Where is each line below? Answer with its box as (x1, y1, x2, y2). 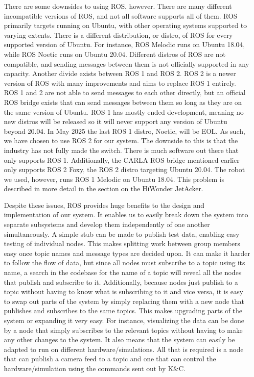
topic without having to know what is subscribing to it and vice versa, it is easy (4, 286, 243, 297)
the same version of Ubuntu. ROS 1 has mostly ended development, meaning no (4, 106, 244, 117)
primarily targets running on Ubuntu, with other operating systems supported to (4, 20, 247, 30)
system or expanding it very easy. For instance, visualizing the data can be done (4, 315, 245, 325)
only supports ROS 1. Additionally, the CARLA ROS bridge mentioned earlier (4, 154, 240, 165)
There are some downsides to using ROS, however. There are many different (4, 1, 232, 11)
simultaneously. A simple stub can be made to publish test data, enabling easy (4, 228, 240, 239)
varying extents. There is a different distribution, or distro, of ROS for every (4, 29, 233, 40)
